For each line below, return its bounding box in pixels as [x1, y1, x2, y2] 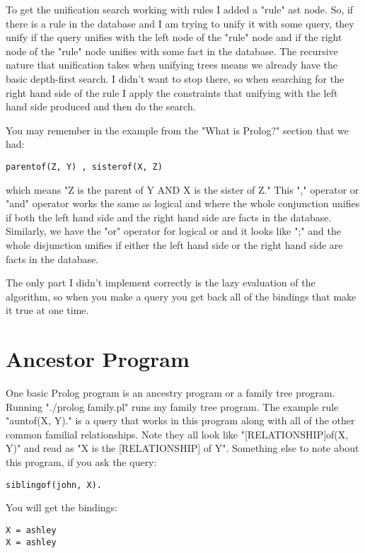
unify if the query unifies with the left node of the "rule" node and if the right [6, 30, 342, 45]
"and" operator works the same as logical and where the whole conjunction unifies [6, 196, 360, 211]
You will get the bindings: [6, 500, 117, 515]
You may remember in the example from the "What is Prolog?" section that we [6, 122, 349, 137]
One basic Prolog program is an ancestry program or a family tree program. [6, 385, 335, 400]
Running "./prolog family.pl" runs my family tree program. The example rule [6, 399, 339, 414]
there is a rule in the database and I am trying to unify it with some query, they [6, 16, 354, 30]
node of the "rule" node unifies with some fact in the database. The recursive [6, 43, 338, 58]
